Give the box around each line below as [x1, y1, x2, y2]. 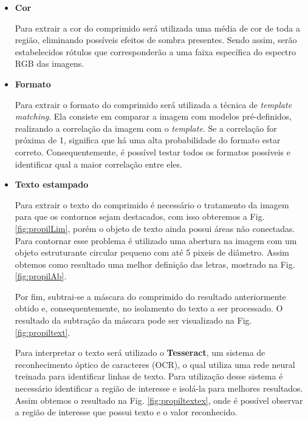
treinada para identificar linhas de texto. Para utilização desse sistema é [15, 370, 283, 383]
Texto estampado [15, 178, 89, 191]
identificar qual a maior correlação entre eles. [15, 157, 182, 170]
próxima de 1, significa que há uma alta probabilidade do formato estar [15, 134, 281, 146]
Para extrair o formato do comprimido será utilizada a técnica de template [15, 98, 292, 111]
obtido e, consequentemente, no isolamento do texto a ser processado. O [15, 302, 283, 315]
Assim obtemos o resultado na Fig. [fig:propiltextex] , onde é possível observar [15, 393, 303, 406]
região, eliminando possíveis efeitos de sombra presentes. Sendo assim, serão [15, 33, 297, 46]
